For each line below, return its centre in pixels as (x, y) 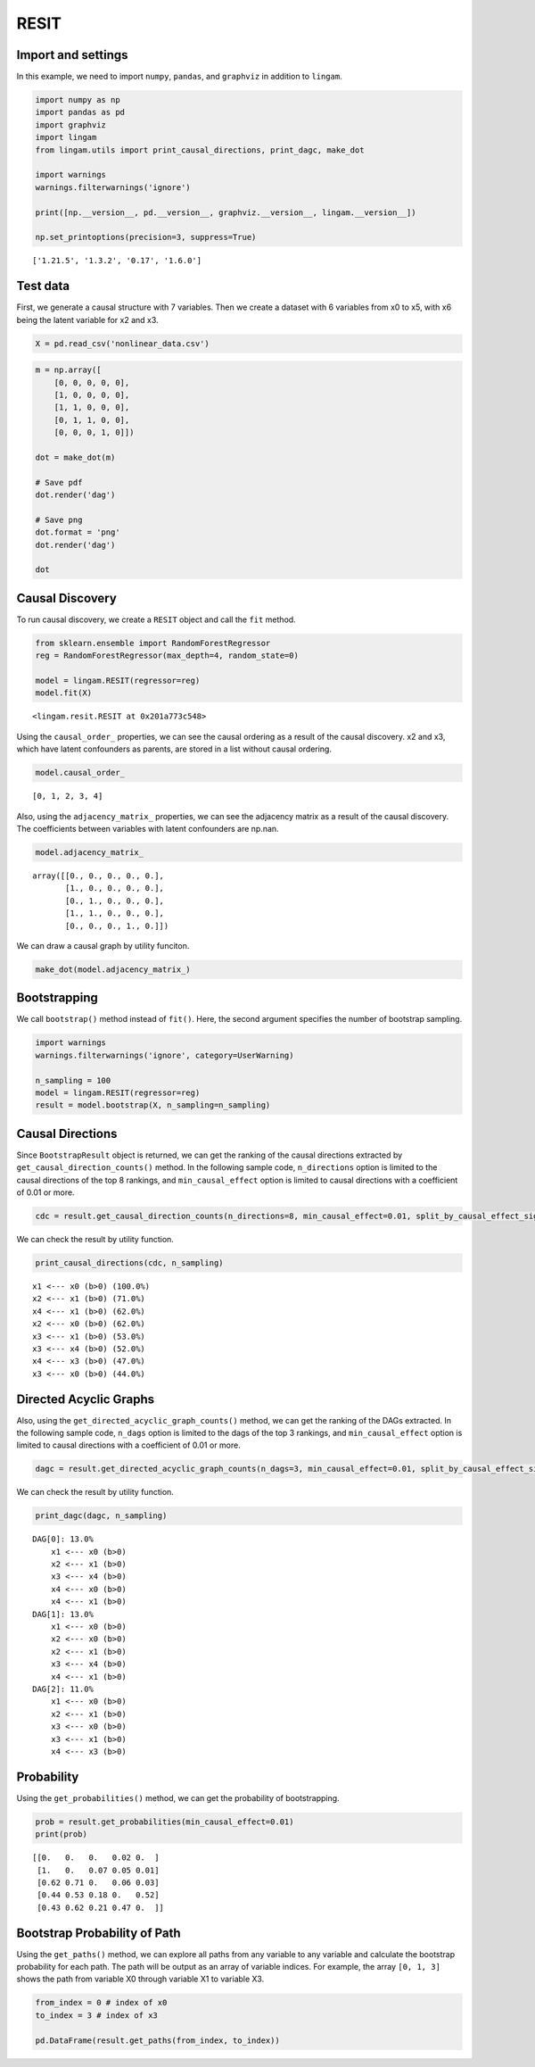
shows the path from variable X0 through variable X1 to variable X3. (140, 1979)
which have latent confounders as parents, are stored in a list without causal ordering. (174, 749)
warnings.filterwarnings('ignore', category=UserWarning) (165, 1055)
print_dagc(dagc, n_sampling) (101, 1516)
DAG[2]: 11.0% (63, 1689)
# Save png (59, 519)
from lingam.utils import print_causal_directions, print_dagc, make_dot (200, 150)
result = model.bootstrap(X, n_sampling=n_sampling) (153, 1105)
